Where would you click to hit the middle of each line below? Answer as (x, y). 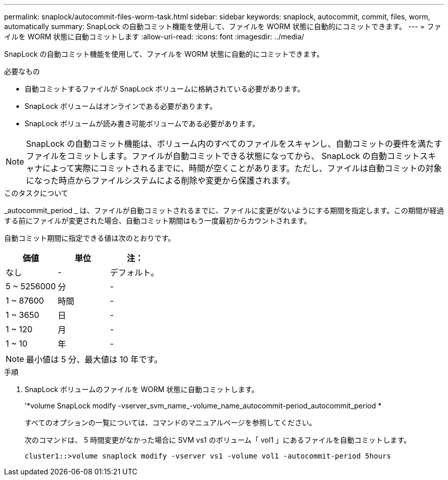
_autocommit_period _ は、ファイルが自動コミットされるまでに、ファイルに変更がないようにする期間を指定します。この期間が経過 (224, 210)
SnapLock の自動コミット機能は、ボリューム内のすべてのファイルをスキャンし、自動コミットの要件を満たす (234, 144)
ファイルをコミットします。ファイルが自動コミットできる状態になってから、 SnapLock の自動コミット (223, 156)
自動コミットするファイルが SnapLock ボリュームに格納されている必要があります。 (165, 89)
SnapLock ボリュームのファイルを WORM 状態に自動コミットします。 (142, 389)
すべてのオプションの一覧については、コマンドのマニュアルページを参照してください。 (171, 422)
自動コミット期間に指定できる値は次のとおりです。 (90, 238)
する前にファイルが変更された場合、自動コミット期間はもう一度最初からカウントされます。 (158, 221)
